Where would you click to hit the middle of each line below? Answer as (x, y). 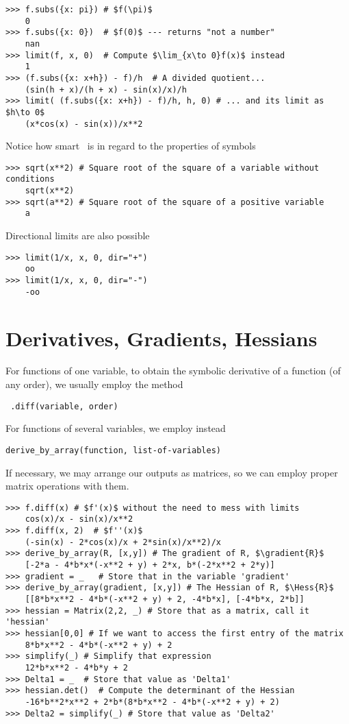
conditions (30, 179)
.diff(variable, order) (64, 406)
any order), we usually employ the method (94, 384)
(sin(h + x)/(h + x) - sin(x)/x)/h (106, 89)
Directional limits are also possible (78, 236)
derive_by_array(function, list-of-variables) (113, 450)
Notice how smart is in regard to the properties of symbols (131, 146)
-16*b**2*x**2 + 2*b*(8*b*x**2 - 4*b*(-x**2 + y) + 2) (152, 702)
